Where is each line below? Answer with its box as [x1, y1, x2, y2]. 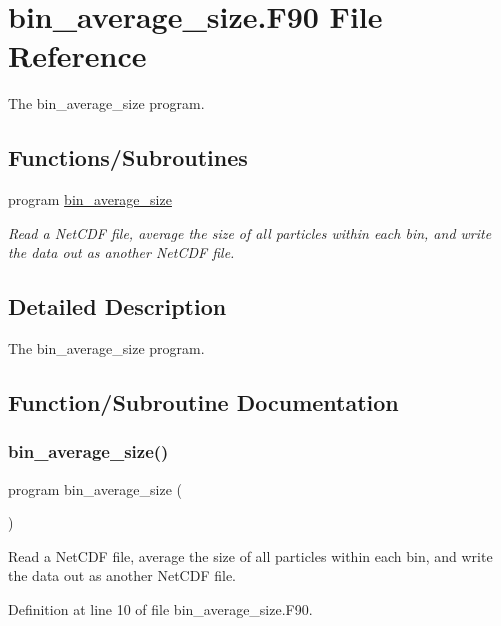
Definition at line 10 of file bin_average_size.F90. [8, 599, 313, 620]
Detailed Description [8, 291, 227, 322]
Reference [8, 35, 147, 76]
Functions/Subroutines [8, 142, 248, 173]
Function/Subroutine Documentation [8, 387, 399, 418]
